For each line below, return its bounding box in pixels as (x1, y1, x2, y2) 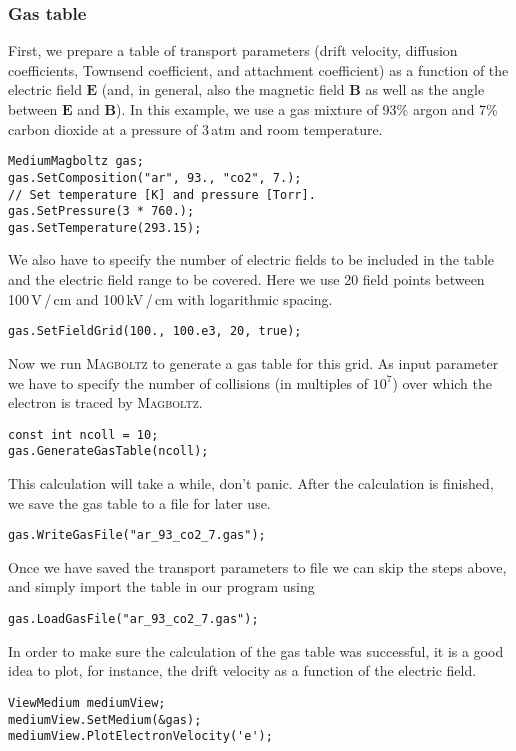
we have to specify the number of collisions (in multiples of (8, 372, 369, 393)
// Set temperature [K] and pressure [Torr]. (8, 187, 316, 202)
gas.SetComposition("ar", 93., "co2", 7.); (8, 170, 302, 185)
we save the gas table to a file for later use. (8, 492, 271, 513)
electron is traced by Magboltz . (8, 392, 203, 413)
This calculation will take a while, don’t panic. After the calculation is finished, (8, 473, 494, 493)
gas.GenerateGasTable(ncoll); (8, 444, 209, 459)
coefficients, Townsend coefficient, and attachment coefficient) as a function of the (8, 59, 509, 80)
